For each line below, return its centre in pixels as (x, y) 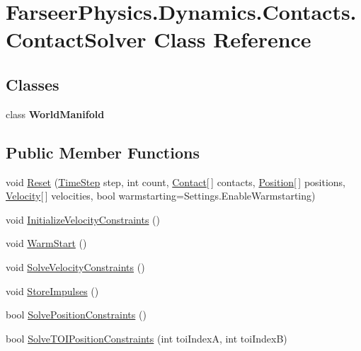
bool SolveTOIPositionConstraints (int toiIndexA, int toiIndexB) (147, 338)
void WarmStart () (46, 243)
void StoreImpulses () (52, 290)
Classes (33, 84)
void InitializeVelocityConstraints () (83, 219)
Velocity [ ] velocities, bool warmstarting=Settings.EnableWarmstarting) (161, 196)
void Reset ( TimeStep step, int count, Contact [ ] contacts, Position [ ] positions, (176, 182)
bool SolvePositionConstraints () (76, 315)
